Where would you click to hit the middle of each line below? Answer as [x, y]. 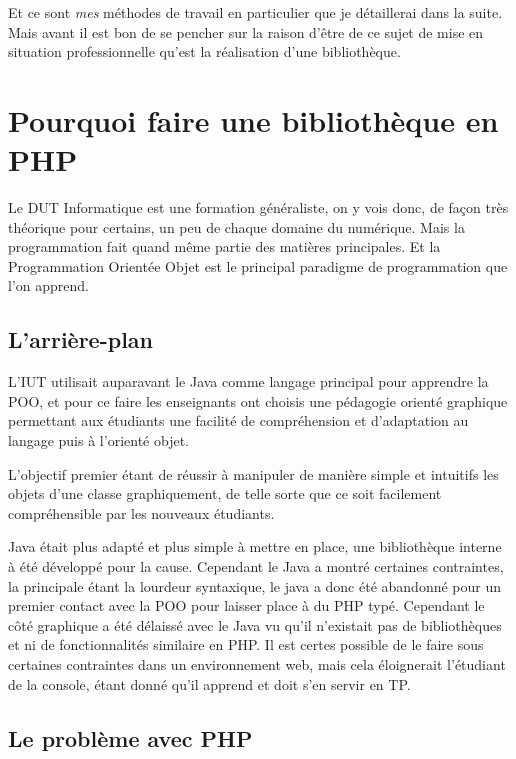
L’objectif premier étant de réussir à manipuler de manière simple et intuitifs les [253, 473]
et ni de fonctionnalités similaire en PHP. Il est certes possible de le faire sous [246, 644]
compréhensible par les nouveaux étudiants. [141, 512]
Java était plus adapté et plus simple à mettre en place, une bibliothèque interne [255, 546]
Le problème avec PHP [130, 737]
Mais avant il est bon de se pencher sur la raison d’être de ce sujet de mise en [246, 31]
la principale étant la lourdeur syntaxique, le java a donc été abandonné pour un [255, 585]
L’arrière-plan [80, 339]
